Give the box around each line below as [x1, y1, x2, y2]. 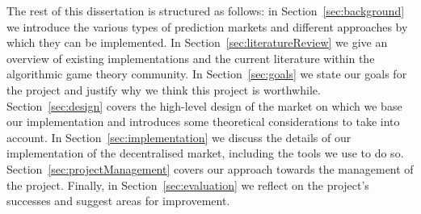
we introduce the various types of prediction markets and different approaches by [6, 18, 408, 35]
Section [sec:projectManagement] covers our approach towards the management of [6, 160, 414, 177]
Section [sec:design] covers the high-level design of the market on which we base [6, 97, 402, 114]
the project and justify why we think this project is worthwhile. [6, 81, 321, 98]
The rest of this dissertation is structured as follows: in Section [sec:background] [6, 2, 405, 19]
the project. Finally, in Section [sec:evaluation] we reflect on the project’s [6, 176, 369, 193]
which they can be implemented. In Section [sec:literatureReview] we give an [6, 34, 388, 51]
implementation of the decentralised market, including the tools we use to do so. [6, 145, 404, 162]
